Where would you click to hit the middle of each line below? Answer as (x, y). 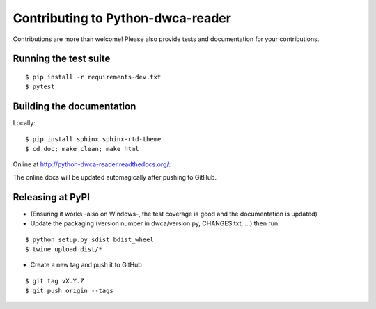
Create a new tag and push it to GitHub (86, 265)
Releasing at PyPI (52, 197)
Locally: (24, 123)
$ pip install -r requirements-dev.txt (93, 77)
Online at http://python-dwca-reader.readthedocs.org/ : (92, 164)
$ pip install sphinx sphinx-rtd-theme (93, 139)
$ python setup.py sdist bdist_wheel (90, 239)
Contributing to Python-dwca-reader (122, 18)
